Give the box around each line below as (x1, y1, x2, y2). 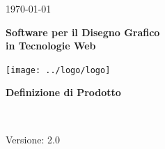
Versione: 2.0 (6, 132, 60, 146)
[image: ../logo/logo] (6, 65, 111, 75)
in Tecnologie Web (6, 38, 96, 53)
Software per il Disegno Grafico (6, 24, 160, 39)
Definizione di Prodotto (6, 85, 121, 100)
